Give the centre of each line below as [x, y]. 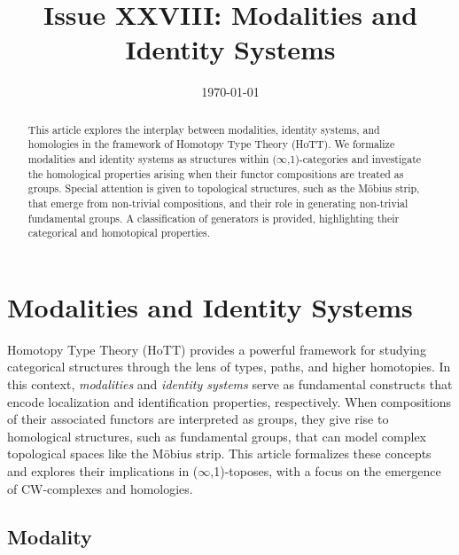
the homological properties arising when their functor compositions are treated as [216, 173]
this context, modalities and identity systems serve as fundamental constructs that [230, 384]
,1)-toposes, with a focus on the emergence [326, 471]
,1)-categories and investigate [354, 159]
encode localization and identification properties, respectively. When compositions [229, 401]
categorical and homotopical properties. [119, 233]
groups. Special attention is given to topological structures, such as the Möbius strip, [224, 188]
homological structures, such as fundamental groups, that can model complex [217, 436]
